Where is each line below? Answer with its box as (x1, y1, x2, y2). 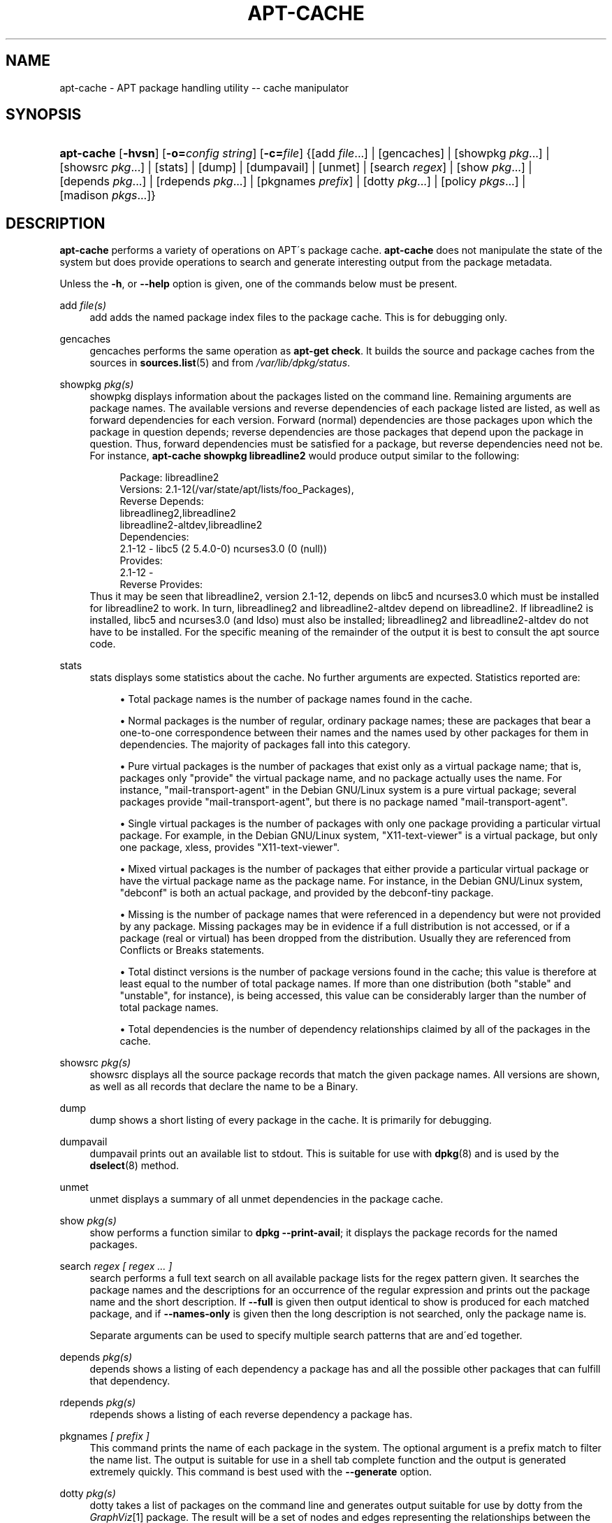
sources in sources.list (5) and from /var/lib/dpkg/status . (89, 357, 351, 369)
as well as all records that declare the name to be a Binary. (89, 1080, 358, 1093)
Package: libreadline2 (119, 471, 219, 484)
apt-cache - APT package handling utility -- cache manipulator (59, 81, 349, 94)
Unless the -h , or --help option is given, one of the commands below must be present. (59, 278, 458, 290)
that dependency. (89, 1375, 170, 1387)
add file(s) (59, 299, 107, 312)
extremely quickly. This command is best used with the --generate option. (89, 1466, 432, 1478)
